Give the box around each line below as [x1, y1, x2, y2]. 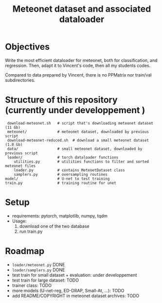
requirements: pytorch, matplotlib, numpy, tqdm [12, 213, 108, 219]
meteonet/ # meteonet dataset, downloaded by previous [7, 129, 149, 134]
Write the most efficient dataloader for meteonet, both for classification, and [5, 57, 158, 63]
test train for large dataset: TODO [12, 277, 79, 283]
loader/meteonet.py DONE [12, 262, 65, 267]
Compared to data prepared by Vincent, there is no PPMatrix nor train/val [5, 72, 152, 78]
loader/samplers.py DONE [12, 267, 65, 273]
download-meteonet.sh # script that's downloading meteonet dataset [7, 121, 153, 125]
